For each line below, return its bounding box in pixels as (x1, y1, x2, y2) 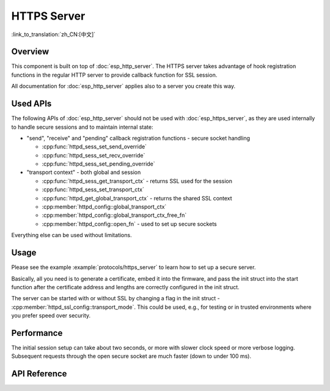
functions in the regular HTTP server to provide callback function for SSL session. (11, 71, 218, 78)
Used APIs (11, 99, 52, 109)
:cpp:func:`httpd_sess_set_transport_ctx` (42, 186, 145, 193)
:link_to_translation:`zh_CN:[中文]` (11, 31, 96, 38)
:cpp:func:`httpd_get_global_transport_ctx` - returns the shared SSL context (42, 194, 232, 202)
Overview (11, 47, 50, 57)
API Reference (11, 368, 67, 379)
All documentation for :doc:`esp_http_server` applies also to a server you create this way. (11, 83, 235, 90)
